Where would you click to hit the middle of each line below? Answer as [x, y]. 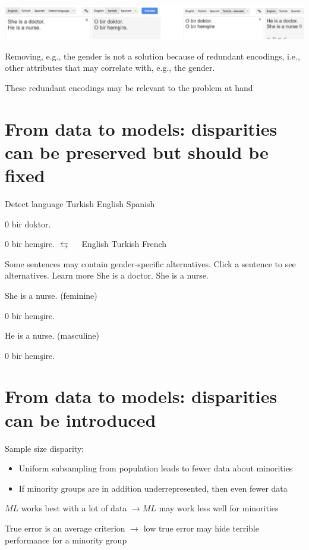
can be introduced [81, 419]
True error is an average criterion [65, 528]
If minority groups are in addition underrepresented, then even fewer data [153, 488]
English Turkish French [124, 244]
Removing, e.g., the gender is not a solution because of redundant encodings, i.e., [152, 56]
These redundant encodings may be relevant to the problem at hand [129, 87]
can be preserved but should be [137, 151]
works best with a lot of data [74, 508]
